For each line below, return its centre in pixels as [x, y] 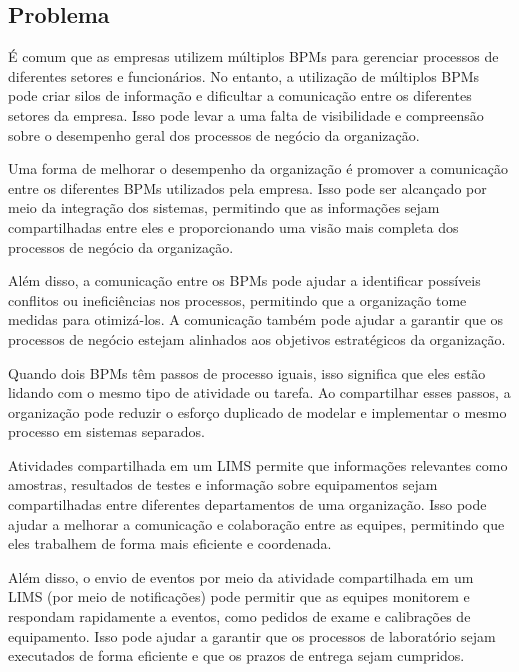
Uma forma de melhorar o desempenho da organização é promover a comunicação [258, 168]
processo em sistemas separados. [106, 431]
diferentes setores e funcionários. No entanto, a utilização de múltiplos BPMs [244, 75]
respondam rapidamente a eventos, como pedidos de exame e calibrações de [239, 616]
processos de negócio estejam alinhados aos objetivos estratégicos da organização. [257, 338]
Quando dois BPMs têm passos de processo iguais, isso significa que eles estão [247, 372]
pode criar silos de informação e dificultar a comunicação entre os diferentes [240, 95]
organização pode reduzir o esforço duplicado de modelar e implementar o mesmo [257, 411]
